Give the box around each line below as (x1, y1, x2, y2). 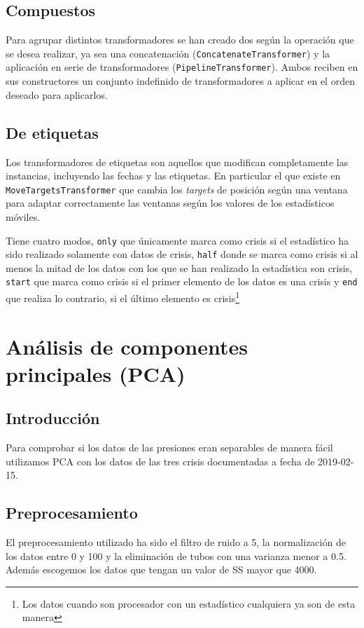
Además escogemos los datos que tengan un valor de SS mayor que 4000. (6, 562, 317, 577)
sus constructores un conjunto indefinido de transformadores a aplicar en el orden (6, 74, 355, 88)
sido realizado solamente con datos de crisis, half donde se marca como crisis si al (6, 247, 358, 261)
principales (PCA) (6, 359, 185, 388)
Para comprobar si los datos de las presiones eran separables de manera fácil (6, 440, 333, 455)
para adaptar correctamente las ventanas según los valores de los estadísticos (6, 196, 335, 210)
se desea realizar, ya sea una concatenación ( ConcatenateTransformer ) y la (6, 46, 330, 60)
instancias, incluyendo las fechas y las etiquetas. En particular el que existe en (6, 168, 341, 183)
